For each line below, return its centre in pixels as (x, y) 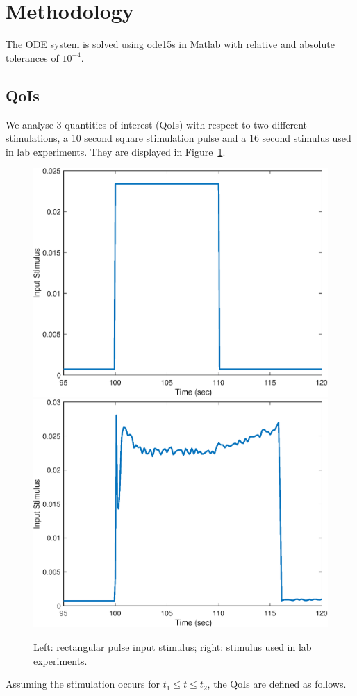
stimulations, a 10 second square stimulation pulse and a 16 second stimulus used (178, 138)
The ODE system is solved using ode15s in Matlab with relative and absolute (170, 44)
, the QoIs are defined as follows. (277, 684)
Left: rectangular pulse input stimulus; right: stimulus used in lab (173, 646)
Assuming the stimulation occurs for (83, 684)
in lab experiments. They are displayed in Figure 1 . (116, 151)
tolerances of (32, 57)
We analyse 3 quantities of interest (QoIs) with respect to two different (157, 124)
